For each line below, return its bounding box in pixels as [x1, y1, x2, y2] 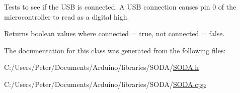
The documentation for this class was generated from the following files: [4, 45, 226, 55]
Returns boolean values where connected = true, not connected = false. [4, 28, 225, 39]
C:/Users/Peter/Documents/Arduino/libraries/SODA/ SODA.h [4, 62, 199, 72]
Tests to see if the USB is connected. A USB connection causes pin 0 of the [4, 2, 236, 12]
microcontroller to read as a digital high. [4, 11, 129, 22]
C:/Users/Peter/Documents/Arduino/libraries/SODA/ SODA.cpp [4, 78, 206, 89]
